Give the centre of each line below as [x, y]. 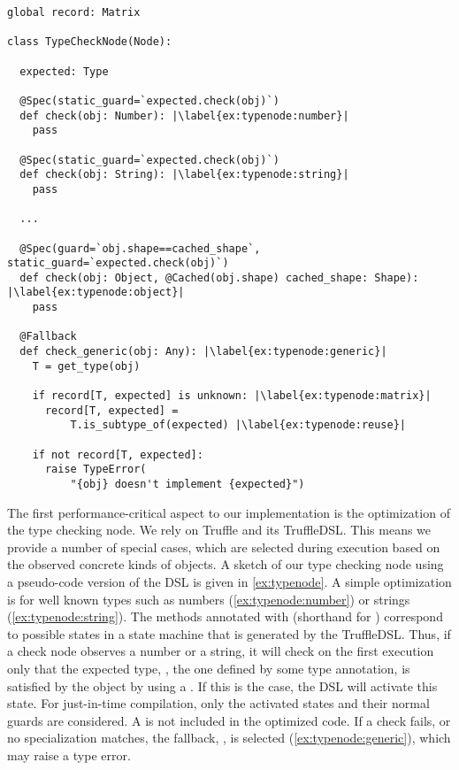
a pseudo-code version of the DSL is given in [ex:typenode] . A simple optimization [229, 582]
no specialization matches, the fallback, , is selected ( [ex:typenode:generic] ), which [229, 738]
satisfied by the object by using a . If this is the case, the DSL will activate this [222, 685]
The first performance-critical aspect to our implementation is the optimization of [229, 512]
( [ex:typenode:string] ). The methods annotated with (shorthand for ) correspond [225, 616]
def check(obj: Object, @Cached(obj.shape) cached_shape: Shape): [219, 277]
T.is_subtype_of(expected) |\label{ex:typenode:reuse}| [238, 425]
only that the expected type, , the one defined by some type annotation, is [209, 668]
